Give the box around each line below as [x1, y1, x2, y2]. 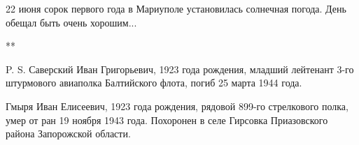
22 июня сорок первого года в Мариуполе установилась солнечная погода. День [6, 1, 346, 15]
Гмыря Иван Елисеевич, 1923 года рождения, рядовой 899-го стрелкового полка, [6, 98, 349, 113]
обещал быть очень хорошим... [6, 15, 137, 29]
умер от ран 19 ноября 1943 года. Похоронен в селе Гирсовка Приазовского [6, 112, 328, 127]
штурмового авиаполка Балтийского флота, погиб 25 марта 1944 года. [6, 75, 302, 90]
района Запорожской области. [6, 126, 131, 141]
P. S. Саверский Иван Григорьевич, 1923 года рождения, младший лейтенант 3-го [6, 61, 354, 76]
